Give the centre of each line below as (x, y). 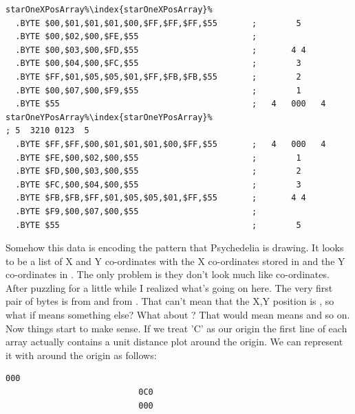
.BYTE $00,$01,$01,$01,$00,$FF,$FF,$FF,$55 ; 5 (158, 23)
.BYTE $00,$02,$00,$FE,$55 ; (136, 37)
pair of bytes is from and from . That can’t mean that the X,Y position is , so (170, 301)
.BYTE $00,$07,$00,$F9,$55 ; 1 (158, 90)
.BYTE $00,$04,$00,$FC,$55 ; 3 (158, 64)
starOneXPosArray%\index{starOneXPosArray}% (109, 10)
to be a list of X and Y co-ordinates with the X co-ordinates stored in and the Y (175, 261)
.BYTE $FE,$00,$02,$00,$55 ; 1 (158, 158)
